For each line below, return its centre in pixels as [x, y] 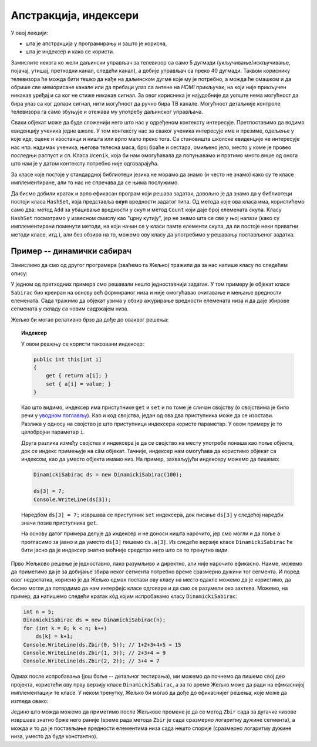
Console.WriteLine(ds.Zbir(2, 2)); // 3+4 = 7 [91, 661]
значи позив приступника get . [60, 523]
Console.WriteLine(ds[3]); [72, 499]
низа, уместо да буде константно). [54, 736]
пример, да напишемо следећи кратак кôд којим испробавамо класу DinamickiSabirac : [124, 596]
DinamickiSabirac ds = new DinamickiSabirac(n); [95, 620]
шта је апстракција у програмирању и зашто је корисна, [96, 43]
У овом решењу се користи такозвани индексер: [83, 344]
